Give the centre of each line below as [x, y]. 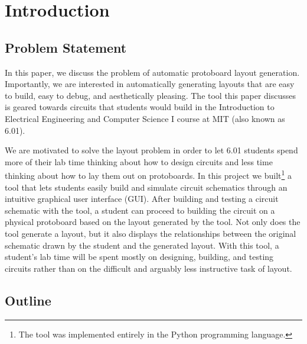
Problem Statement [66, 47]
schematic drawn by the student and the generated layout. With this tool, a [142, 245]
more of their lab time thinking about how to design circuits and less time [139, 161]
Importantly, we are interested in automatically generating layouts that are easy [150, 84]
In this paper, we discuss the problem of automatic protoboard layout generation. [152, 72]
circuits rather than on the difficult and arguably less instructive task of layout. [148, 268]
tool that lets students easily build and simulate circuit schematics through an [146, 187]
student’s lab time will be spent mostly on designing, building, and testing [139, 257]
